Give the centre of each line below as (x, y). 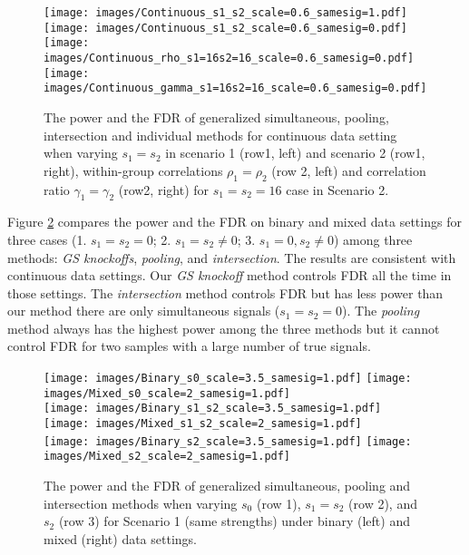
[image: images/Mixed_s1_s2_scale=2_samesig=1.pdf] (203, 424)
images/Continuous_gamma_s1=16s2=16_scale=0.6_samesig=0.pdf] (235, 88)
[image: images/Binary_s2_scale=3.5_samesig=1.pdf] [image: (228, 441)
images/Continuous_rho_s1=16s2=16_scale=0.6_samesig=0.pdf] (229, 58)
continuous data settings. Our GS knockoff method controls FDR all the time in (230, 275)
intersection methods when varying (141, 503)
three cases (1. (47, 239)
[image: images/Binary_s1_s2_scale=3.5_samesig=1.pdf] (213, 409)
